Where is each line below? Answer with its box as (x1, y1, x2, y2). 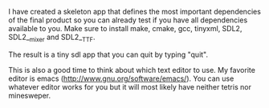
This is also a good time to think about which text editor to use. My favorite (8, 65, 255, 74)
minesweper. (8, 90, 51, 100)
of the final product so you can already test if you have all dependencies (8, 15, 248, 25)
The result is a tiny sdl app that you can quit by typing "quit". (8, 50, 209, 59)
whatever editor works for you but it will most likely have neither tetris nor (8, 82, 251, 91)
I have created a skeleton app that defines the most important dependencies (8, 7, 261, 16)
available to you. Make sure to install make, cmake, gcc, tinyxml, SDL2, (8, 24, 243, 33)
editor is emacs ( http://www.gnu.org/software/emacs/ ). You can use (8, 74, 234, 83)
